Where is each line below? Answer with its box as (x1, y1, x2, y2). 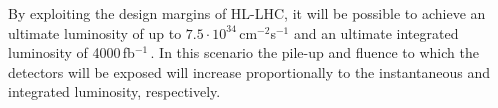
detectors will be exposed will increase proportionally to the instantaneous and (8, 61, 491, 82)
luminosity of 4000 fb (8, 42, 135, 63)
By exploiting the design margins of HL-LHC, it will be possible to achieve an (8, 3, 486, 23)
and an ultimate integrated (293, 22, 459, 43)
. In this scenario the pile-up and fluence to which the (150, 42, 479, 63)
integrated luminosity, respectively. (8, 81, 221, 102)
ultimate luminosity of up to (8, 22, 182, 43)
